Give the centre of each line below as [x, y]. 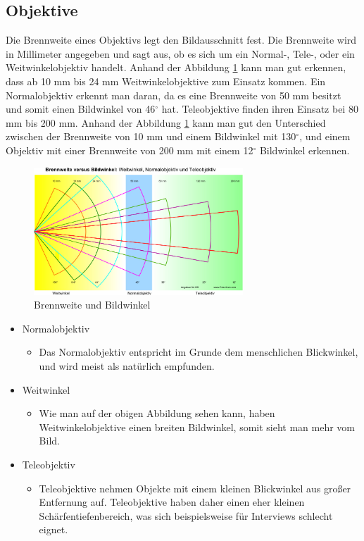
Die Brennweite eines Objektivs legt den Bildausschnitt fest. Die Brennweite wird [181, 40]
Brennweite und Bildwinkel [92, 305]
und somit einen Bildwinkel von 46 [81, 109]
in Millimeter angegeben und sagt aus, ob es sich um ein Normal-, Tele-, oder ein [180, 53]
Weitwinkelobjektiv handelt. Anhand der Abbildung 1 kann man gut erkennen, [176, 67]
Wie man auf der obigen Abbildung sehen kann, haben [157, 413]
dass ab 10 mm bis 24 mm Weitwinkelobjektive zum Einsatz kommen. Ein [166, 81]
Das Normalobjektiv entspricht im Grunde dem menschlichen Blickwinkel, [199, 352]
